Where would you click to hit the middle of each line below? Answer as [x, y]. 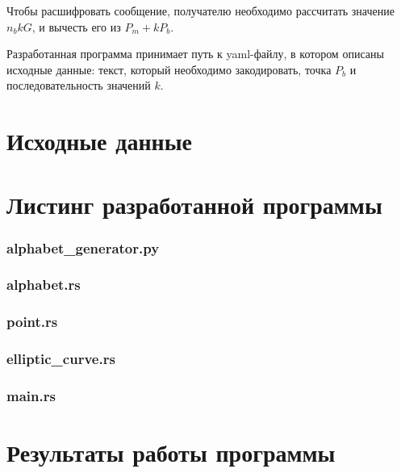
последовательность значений [79, 85]
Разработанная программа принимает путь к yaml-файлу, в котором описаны [195, 54]
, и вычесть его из [76, 26]
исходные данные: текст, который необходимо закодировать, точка [169, 69]
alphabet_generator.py [83, 247]
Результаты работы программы [171, 452]
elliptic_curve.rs [61, 359]
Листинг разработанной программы [194, 204]
